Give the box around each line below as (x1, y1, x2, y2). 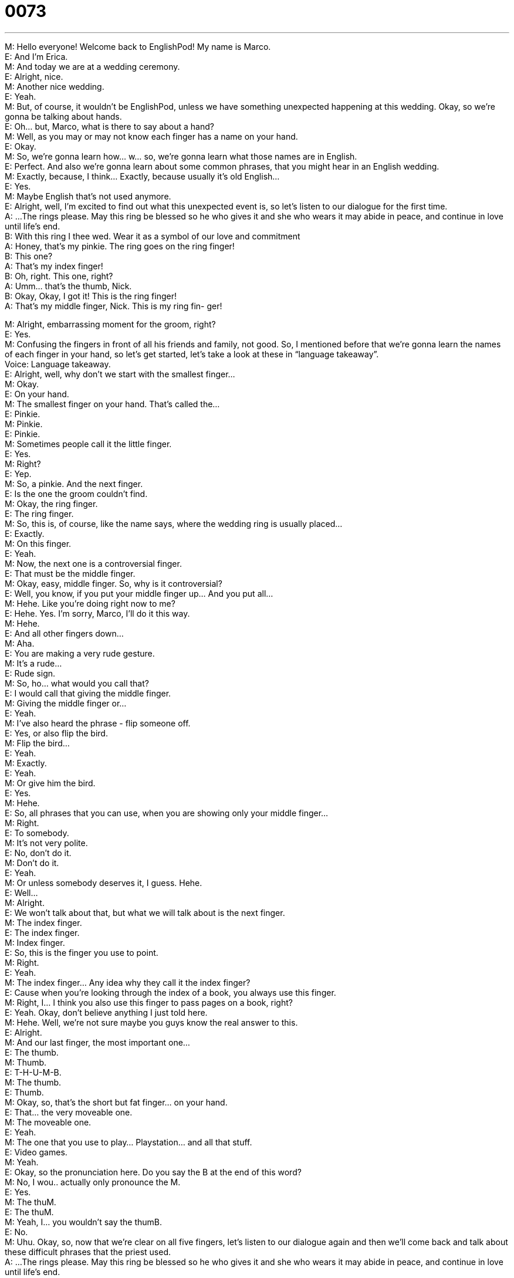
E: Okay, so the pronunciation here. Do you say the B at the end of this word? (5, 1167, 302, 1177)
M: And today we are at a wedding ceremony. (5, 61, 180, 72)
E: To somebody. (5, 827, 69, 838)
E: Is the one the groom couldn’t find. (5, 488, 148, 499)
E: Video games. (5, 1147, 67, 1157)
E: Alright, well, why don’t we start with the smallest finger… (5, 368, 235, 379)
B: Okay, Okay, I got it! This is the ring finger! (5, 290, 177, 301)
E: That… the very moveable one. (5, 1107, 133, 1117)
